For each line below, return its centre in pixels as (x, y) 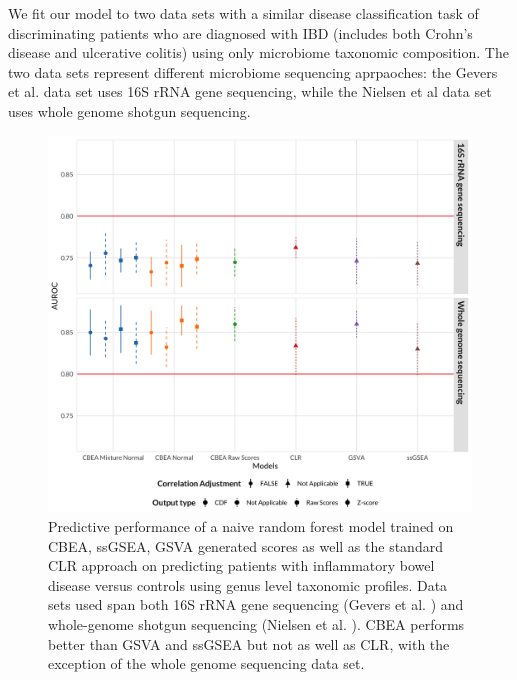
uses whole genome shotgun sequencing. (129, 110)
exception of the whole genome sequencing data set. (206, 663)
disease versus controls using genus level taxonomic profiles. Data (248, 584)
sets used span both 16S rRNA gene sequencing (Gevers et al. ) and (256, 604)
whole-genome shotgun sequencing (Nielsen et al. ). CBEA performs (256, 623)
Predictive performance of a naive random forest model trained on (251, 525)
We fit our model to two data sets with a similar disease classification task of (243, 13)
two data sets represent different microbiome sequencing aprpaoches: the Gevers (253, 71)
